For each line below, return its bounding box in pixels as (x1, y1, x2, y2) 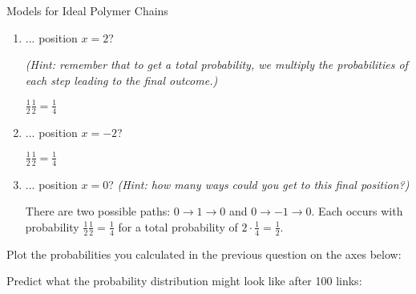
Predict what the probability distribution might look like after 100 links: (6, 272, 362, 289)
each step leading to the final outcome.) (25, 71, 218, 88)
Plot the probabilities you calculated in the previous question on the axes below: (6, 245, 402, 262)
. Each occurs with (311, 203, 403, 219)
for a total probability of (118, 218, 238, 235)
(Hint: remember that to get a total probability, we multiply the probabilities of (25, 56, 408, 73)
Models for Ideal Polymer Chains (6, 2, 168, 18)
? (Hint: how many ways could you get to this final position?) (108, 175, 410, 192)
